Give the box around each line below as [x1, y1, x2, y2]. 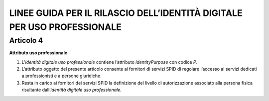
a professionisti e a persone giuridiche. [21, 73, 102, 79]
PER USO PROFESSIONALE [9, 21, 122, 32]
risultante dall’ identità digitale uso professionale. [21, 87, 122, 93]
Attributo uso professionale [9, 50, 68, 56]
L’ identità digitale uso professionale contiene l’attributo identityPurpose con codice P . [21, 59, 198, 65]
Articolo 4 [9, 36, 43, 45]
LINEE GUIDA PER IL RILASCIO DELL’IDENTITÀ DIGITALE [9, 7, 243, 18]
